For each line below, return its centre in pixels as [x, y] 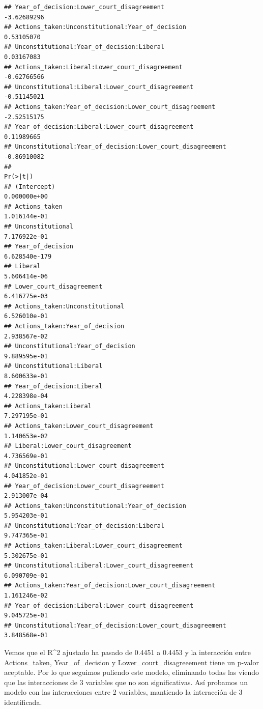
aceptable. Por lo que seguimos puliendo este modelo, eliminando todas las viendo [132, 672]
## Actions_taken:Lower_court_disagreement [79, 426]
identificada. [23, 702]
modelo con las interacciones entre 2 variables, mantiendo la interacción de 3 [123, 692]
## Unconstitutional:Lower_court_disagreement [84, 466]
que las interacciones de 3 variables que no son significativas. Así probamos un [126, 682]
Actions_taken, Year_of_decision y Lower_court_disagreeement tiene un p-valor [132, 662]
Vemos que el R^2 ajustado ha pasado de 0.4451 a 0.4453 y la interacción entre [128, 652]
